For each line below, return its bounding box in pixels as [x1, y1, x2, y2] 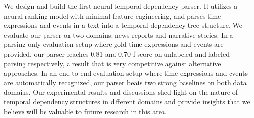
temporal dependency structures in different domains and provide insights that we [4, 96, 250, 106]
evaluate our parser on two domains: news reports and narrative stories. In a [4, 29, 233, 39]
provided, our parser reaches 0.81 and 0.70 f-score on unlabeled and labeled [4, 48, 230, 59]
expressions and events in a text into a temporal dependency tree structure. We [4, 20, 243, 30]
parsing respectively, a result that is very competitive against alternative [4, 58, 221, 68]
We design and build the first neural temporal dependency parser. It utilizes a [4, 1, 238, 11]
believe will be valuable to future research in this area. [4, 106, 167, 116]
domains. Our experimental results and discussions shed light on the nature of [4, 87, 238, 97]
